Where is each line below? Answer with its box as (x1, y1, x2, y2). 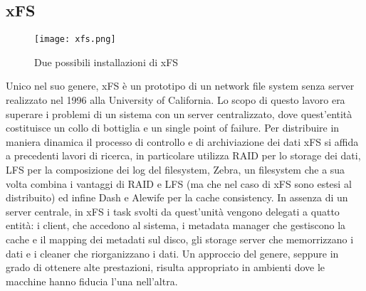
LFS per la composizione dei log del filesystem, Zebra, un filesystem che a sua (6, 162, 345, 177)
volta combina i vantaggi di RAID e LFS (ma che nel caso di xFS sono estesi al (6, 176, 352, 191)
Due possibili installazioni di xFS (34, 54, 179, 69)
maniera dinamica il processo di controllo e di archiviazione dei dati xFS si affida (6, 134, 359, 149)
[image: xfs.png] (34, 34, 116, 45)
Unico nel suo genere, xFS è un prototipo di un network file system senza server (6, 78, 355, 93)
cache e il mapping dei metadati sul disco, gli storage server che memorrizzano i (6, 231, 354, 246)
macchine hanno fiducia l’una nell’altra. (6, 273, 178, 288)
